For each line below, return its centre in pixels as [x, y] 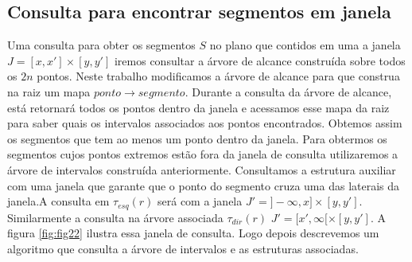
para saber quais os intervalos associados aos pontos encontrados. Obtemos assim [205, 123]
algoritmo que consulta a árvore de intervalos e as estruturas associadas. [183, 248]
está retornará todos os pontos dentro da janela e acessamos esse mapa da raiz [198, 107]
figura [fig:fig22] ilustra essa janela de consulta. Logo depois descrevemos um [193, 233]
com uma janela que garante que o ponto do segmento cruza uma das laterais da [204, 185]
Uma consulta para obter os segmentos [101, 45]
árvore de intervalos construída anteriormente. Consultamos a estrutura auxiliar [202, 169]
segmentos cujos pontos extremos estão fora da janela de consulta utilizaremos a [203, 154]
